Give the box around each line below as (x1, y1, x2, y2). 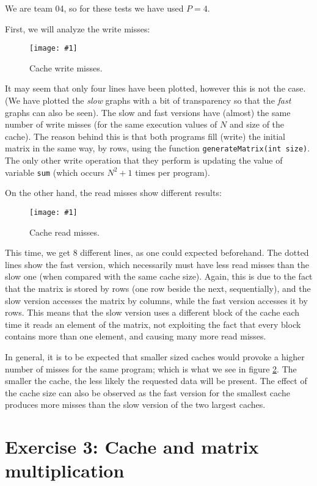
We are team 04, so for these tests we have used (5, 2, 184, 14)
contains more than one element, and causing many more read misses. (5, 330, 266, 343)
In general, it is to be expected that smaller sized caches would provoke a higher (5, 350, 305, 363)
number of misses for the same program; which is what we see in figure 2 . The (5, 362, 297, 375)
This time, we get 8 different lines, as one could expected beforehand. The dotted (5, 246, 309, 259)
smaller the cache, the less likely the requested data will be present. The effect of (5, 374, 307, 387)
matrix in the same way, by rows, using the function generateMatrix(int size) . (5, 142, 310, 154)
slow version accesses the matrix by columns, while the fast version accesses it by (5, 294, 308, 306)
